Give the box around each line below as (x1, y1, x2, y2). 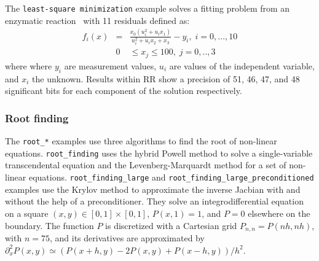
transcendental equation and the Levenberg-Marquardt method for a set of (5, 158, 286, 171)
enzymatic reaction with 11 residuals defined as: (5, 14, 190, 26)
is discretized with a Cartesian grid (105, 219, 237, 232)
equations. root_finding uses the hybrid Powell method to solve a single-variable (5, 146, 313, 159)
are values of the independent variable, (169, 59, 315, 72)
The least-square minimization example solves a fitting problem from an (5, 2, 290, 14)
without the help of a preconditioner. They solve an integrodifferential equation (5, 195, 304, 208)
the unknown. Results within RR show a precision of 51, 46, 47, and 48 (32, 72, 300, 85)
